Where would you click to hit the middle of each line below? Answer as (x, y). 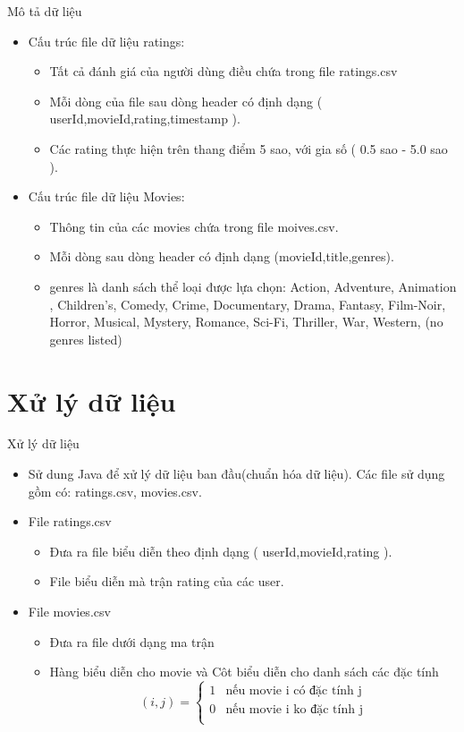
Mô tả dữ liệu (45, 11)
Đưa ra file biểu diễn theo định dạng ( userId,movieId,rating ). (221, 551)
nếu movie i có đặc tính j (294, 691)
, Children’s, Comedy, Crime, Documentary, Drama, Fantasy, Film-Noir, (248, 304)
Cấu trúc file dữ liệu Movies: (106, 196)
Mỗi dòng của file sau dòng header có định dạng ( (186, 101)
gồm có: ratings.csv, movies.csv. (115, 491)
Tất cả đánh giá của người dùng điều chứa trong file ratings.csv (224, 71)
